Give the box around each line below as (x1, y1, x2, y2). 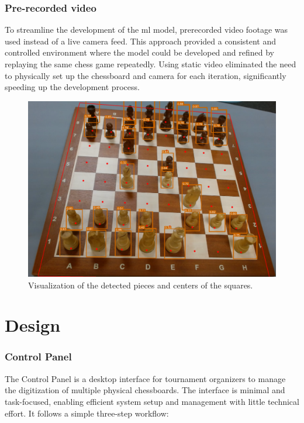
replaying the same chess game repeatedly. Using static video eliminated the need (5, 58, 296, 70)
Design (5, 313, 61, 337)
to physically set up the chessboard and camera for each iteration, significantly (5, 69, 286, 81)
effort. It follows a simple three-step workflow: (5, 407, 169, 419)
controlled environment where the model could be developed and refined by (5, 46, 275, 59)
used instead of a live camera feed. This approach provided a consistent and (5, 35, 277, 47)
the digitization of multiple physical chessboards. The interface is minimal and (5, 384, 285, 396)
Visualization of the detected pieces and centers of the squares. (28, 278, 253, 291)
